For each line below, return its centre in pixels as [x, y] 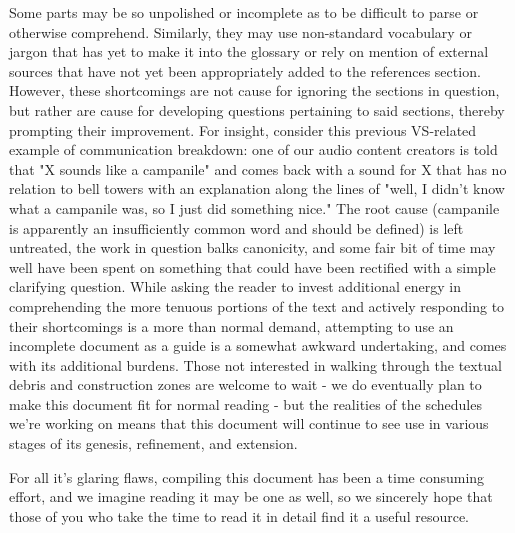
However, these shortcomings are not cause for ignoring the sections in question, [254, 90]
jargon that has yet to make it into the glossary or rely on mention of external [249, 51]
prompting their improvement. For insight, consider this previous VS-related [243, 129]
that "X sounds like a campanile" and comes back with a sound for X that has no [258, 168]
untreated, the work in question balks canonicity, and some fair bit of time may [252, 247]
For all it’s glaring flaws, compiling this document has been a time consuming [247, 476]
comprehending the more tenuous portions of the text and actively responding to [257, 305]
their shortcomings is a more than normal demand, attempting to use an [231, 325]
